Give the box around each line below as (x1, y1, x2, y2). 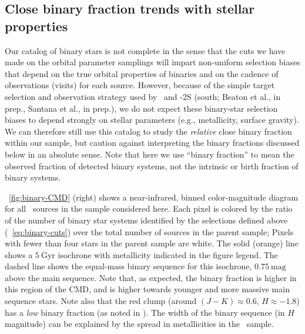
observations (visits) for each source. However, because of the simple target (5, 79, 275, 91)
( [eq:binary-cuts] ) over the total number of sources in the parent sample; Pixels (5, 225, 294, 238)
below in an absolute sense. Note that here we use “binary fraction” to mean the (5, 148, 294, 160)
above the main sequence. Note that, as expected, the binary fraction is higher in (5, 271, 297, 283)
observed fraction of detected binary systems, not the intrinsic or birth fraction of (5, 159, 299, 172)
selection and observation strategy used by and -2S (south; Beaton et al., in (5, 90, 281, 102)
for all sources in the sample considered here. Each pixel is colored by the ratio (5, 202, 293, 215)
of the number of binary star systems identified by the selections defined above (5, 213, 288, 226)
